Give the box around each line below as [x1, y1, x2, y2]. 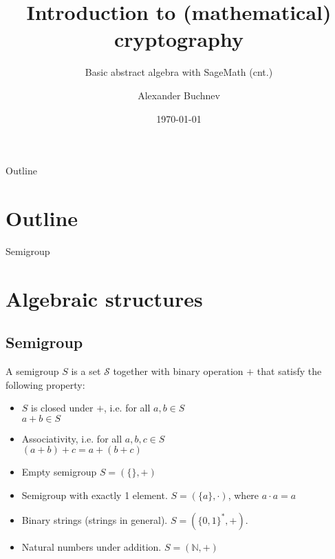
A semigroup [6, 363, 59, 378]
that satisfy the [257, 363, 322, 378]
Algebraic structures [6, 284, 203, 312]
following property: [6, 377, 85, 392]
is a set [71, 363, 101, 378]
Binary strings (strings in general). [21, 512, 168, 527]
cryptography [114, 25, 244, 53]
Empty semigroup [21, 465, 97, 479]
